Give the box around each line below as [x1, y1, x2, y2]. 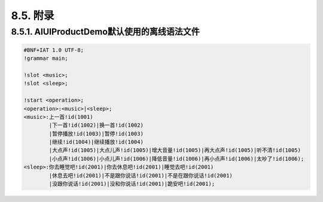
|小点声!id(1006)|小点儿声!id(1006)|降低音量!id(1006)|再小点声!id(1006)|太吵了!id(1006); [48, 155, 304, 162]
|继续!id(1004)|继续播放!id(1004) [48, 139, 144, 146]
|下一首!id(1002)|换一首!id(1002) [48, 122, 144, 128]
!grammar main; [23, 55, 68, 62]
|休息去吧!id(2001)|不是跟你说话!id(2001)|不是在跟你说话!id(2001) [48, 172, 233, 179]
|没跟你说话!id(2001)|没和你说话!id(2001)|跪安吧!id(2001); [48, 180, 215, 188]
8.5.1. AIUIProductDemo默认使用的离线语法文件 [11, 26, 200, 37]
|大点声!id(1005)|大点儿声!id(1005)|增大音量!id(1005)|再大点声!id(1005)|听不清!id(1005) [48, 147, 301, 154]
